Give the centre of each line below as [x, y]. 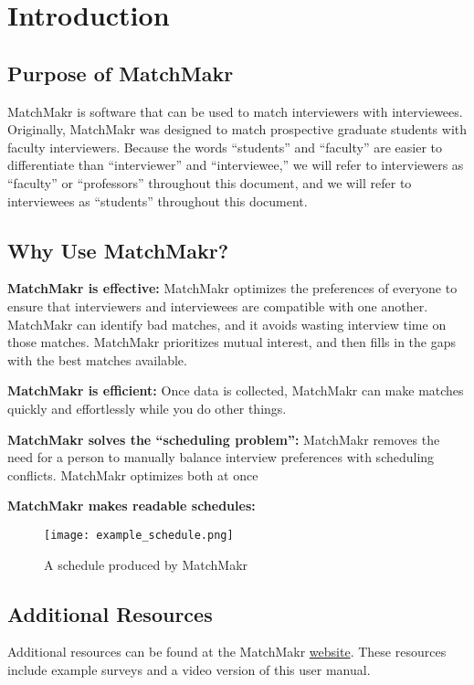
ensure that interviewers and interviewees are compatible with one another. [218, 306]
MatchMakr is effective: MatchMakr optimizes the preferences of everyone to [232, 288]
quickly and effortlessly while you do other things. [147, 408]
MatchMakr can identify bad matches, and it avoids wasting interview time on [227, 324]
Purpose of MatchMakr [121, 73]
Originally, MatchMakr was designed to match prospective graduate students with [237, 129]
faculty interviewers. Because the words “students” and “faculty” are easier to [225, 147]
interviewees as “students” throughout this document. [158, 200]
